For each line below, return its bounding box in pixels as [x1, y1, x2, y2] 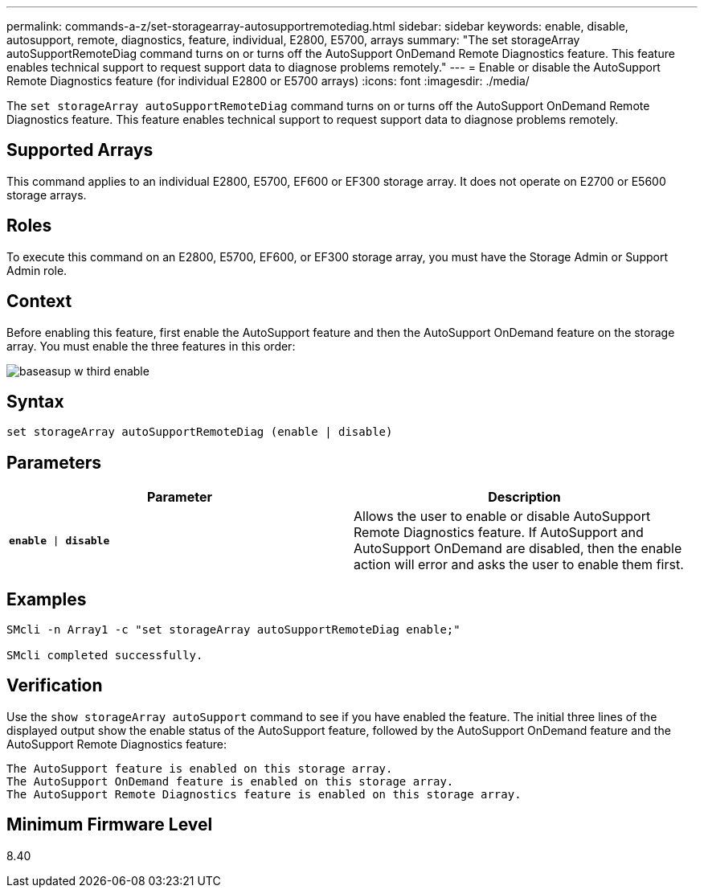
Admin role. [6, 263, 68, 277]
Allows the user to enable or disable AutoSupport [354, 508, 651, 525]
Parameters [6, 452, 101, 473]
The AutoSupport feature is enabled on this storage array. [6, 761, 393, 775]
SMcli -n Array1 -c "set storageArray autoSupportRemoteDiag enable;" [6, 623, 460, 637]
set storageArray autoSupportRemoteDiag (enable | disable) [6, 425, 393, 439]
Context [6, 291, 72, 312]
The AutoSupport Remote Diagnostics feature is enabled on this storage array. [6, 787, 522, 801]
